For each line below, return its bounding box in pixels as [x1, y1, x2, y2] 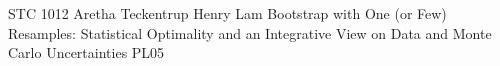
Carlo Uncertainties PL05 [8, 42, 165, 63]
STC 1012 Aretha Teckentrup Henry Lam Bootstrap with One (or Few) [8, 3, 447, 23]
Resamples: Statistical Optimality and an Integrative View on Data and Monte [8, 22, 492, 43]
